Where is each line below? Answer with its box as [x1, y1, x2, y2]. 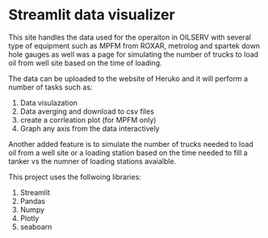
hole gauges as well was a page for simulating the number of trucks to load [8, 49, 259, 59]
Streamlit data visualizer [8, 6, 175, 24]
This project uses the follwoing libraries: [8, 172, 141, 182]
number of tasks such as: [8, 82, 93, 92]
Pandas [19, 196, 46, 206]
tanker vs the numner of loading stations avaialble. [8, 156, 177, 166]
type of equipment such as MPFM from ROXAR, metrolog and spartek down [8, 40, 261, 50]
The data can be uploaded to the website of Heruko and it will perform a [8, 73, 249, 83]
